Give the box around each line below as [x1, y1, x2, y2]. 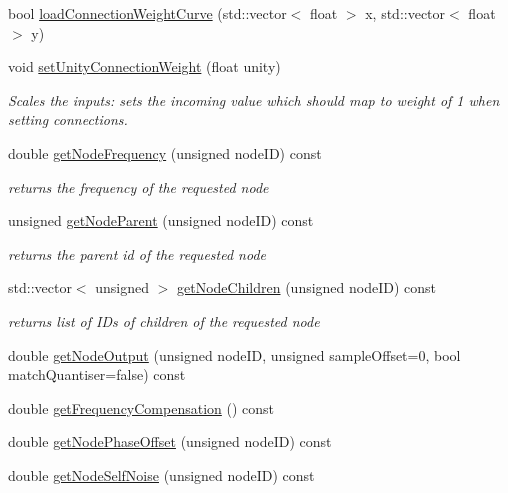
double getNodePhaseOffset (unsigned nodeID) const [8, 431, 332, 452]
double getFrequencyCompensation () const [8, 397, 275, 418]
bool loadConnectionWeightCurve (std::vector [8, 3, 287, 23]
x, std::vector [365, 3, 446, 23]
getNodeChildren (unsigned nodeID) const [176, 277, 437, 298]
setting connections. [8, 109, 128, 130]
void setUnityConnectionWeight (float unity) [8, 56, 281, 77]
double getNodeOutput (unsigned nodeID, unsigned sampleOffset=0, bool [8, 344, 461, 365]
